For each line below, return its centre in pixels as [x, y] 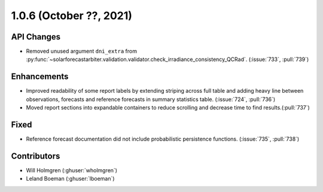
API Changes [36, 37]
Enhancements [40, 77]
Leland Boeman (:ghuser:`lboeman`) [70, 179]
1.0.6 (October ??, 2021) [72, 16]
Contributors [36, 156]
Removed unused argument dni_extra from [82, 51]
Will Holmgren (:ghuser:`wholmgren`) [72, 170]
